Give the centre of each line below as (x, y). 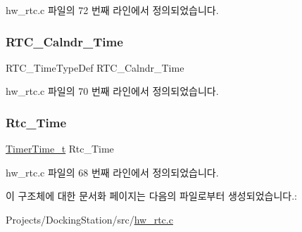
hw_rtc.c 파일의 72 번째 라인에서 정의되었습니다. (112, 10)
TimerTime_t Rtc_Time (60, 149)
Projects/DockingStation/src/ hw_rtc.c (89, 219)
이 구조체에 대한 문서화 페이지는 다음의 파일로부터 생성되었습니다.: (151, 196)
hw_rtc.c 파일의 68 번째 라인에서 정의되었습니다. (112, 172)
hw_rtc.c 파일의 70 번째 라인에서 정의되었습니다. (112, 91)
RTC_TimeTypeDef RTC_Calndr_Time (95, 67)
